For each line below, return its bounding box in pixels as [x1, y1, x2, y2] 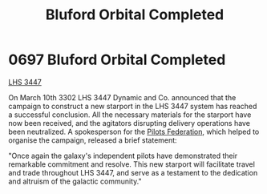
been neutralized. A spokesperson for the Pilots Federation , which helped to [8, 127, 260, 136]
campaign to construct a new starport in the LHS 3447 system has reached [8, 101, 257, 111]
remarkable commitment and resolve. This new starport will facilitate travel [8, 159, 255, 169]
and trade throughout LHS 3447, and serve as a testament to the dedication [8, 168, 258, 177]
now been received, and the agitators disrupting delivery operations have [8, 118, 251, 127]
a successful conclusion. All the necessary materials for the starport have [8, 110, 252, 119]
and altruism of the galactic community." [8, 176, 142, 186]
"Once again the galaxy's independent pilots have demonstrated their [8, 151, 238, 160]
